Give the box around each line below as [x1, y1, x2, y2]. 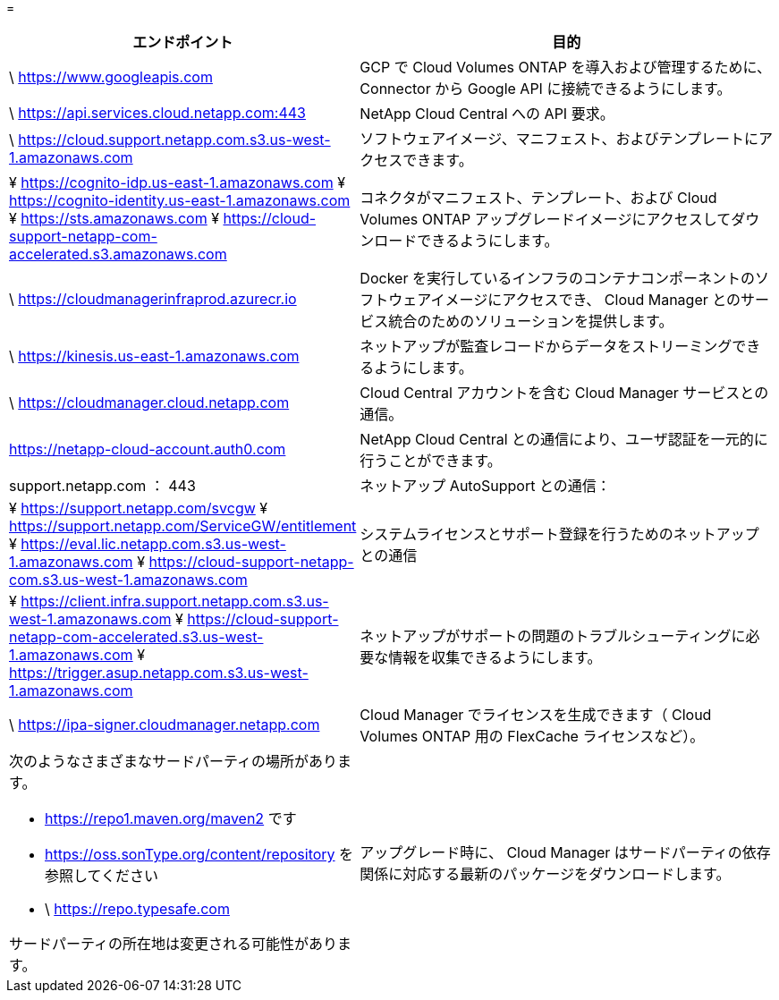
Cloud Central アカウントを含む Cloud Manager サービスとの [360, 384, 769, 402]
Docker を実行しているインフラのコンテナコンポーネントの [360, 269, 755, 287]
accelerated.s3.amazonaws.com [9, 245, 227, 263]
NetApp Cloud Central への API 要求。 [360, 105, 614, 123]
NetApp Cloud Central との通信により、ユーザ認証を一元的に [360, 430, 768, 448]
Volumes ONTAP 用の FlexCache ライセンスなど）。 [360, 727, 705, 745]
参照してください [45, 867, 159, 885]
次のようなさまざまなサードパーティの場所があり [9, 752, 338, 770]
